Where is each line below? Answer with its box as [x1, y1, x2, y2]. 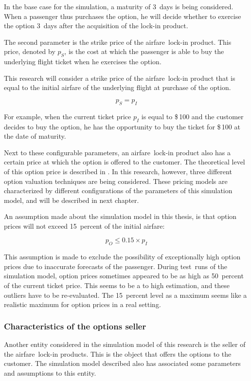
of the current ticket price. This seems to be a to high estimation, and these [4, 280, 230, 290]
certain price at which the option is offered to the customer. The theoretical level [4, 157, 245, 167]
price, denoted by [4, 46, 55, 56]
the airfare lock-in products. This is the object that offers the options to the [4, 348, 232, 359]
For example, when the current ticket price [4, 111, 131, 121]
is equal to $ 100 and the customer [141, 111, 244, 121]
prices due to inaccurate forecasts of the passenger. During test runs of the [4, 261, 228, 271]
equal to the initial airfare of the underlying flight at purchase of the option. [4, 82, 231, 92]
